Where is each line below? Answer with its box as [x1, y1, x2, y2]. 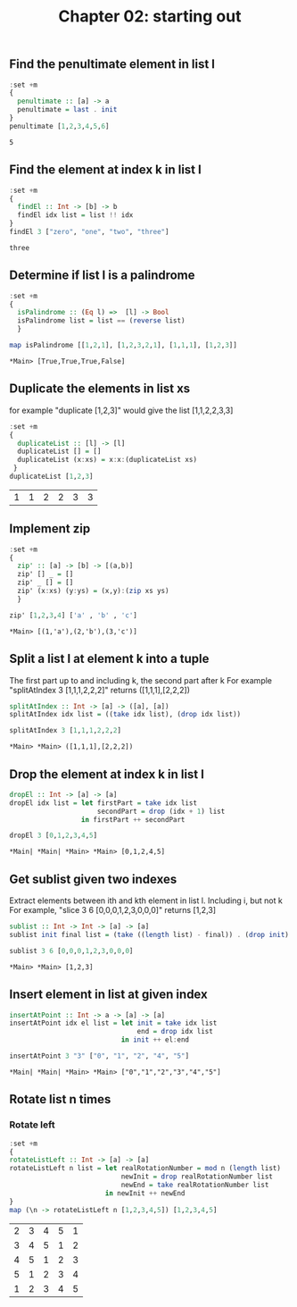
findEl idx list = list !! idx [17, 211, 134, 220]
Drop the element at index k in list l [9, 767, 205, 782]
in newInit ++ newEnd [104, 1188, 186, 1198]
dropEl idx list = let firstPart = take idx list [9, 798, 198, 808]
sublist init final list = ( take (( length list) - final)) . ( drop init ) [9, 931, 290, 940]
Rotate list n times [9, 1092, 111, 1107]
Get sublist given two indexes [9, 871, 177, 886]
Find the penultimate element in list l [9, 56, 216, 72]
